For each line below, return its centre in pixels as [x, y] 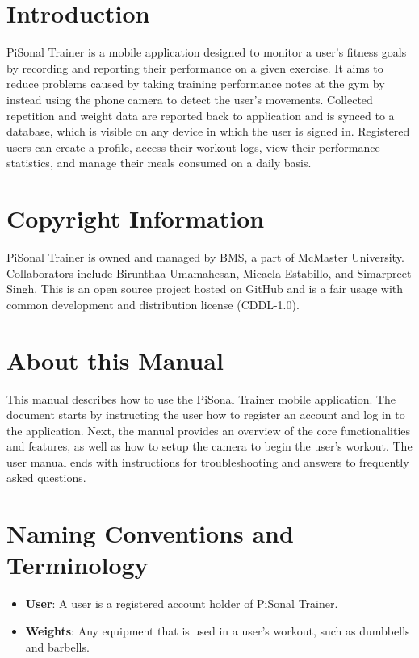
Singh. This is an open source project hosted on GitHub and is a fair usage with [205, 289]
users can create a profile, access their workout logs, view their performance [193, 147]
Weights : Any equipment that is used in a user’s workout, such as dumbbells [218, 630]
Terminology [78, 565]
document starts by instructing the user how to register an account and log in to [206, 415]
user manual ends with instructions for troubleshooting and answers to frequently [208, 461]
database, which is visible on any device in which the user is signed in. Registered [208, 131]
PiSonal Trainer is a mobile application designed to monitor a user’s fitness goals [207, 52]
